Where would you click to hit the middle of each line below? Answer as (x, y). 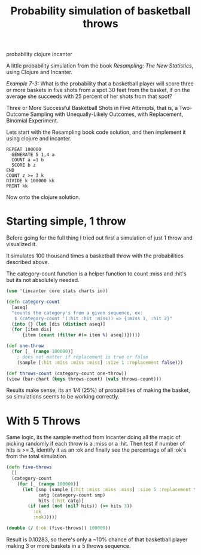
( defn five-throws (29, 467)
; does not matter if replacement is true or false (83, 357)
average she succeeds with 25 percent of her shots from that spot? (89, 96)
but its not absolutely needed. (43, 280)
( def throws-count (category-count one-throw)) (67, 373)
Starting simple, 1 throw (66, 221)
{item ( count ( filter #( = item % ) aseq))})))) (81, 335)
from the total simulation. (37, 456)
